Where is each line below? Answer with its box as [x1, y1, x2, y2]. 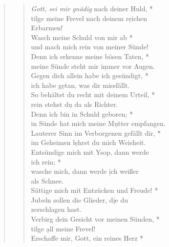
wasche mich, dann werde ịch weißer [31, 166, 139, 176]
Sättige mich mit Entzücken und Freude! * [31, 185, 158, 195]
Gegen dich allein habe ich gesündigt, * [31, 70, 148, 81]
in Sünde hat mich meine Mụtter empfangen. [31, 118, 166, 128]
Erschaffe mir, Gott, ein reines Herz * [31, 233, 144, 243]
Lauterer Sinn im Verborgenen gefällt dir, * [31, 127, 161, 138]
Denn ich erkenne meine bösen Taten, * [31, 51, 149, 61]
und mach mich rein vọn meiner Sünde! [31, 41, 149, 52]
